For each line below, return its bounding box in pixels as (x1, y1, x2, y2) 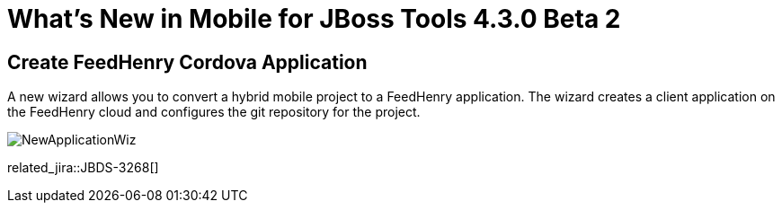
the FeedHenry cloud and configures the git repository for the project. (7, 104, 421, 120)
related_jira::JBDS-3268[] (7, 160, 159, 176)
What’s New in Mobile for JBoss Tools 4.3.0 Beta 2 (7, 4, 621, 34)
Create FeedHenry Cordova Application (7, 50, 368, 74)
